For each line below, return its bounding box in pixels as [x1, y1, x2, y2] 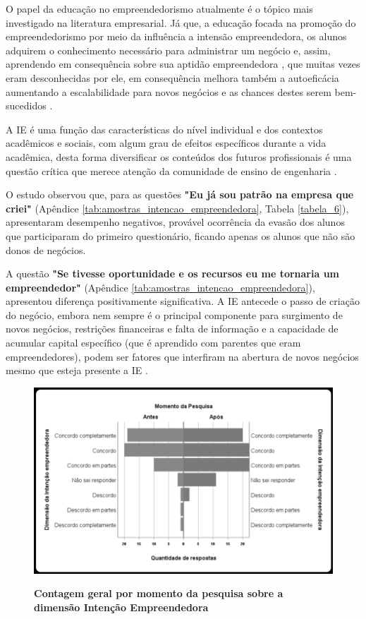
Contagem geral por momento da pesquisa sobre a [34, 586, 283, 601]
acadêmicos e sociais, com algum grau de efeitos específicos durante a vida [6, 136, 327, 150]
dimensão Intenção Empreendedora [34, 599, 209, 614]
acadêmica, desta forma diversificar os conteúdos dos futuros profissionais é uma [6, 149, 352, 164]
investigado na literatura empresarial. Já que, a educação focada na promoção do [6, 15, 356, 30]
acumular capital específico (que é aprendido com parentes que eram [6, 335, 301, 350]
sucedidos [6, 98, 47, 113]
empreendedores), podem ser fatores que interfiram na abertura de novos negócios [6, 349, 359, 363]
